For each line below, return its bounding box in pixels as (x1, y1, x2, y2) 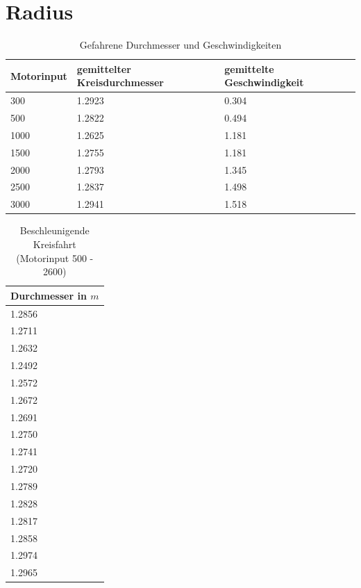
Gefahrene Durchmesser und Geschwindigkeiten (79, 38, 282, 52)
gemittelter (76, 61, 131, 76)
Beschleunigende (19, 223, 90, 238)
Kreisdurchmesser (76, 75, 164, 90)
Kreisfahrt (33, 236, 76, 251)
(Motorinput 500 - (16, 250, 94, 265)
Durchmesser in (10, 288, 87, 302)
